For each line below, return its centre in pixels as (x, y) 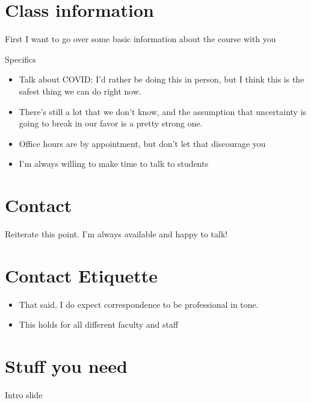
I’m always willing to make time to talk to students (114, 164)
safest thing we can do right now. (80, 91)
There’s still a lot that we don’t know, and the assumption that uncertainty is (163, 111)
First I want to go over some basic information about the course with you (140, 39)
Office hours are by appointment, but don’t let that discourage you (142, 143)
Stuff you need (66, 366)
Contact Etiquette (82, 275)
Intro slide (24, 395)
